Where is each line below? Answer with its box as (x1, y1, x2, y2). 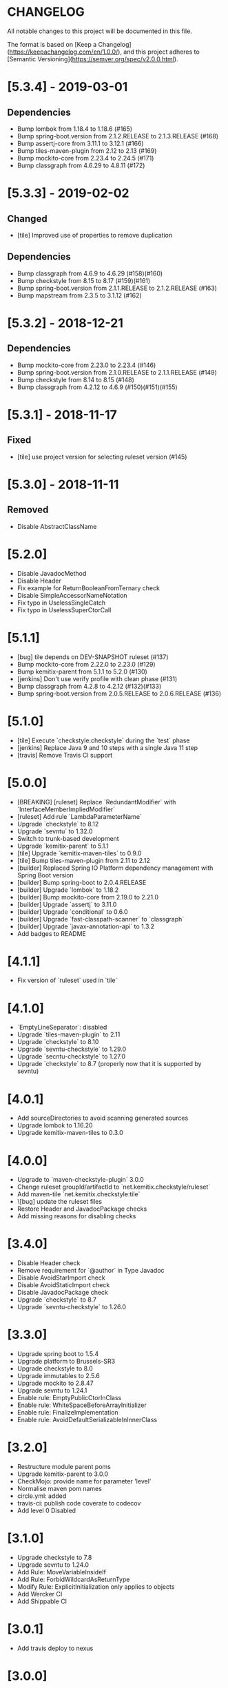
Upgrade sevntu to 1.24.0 (17, 1561, 90, 1569)
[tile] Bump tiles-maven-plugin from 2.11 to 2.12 (17, 856, 150, 864)
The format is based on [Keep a (7, 40, 97, 48)
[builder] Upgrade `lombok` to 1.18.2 (17, 886, 119, 894)
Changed (7, 213, 48, 225)
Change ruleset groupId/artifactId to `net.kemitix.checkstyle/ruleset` (17, 1182, 211, 1191)
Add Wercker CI (17, 1590, 63, 1598)
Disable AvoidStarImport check (17, 1273, 105, 1282)
